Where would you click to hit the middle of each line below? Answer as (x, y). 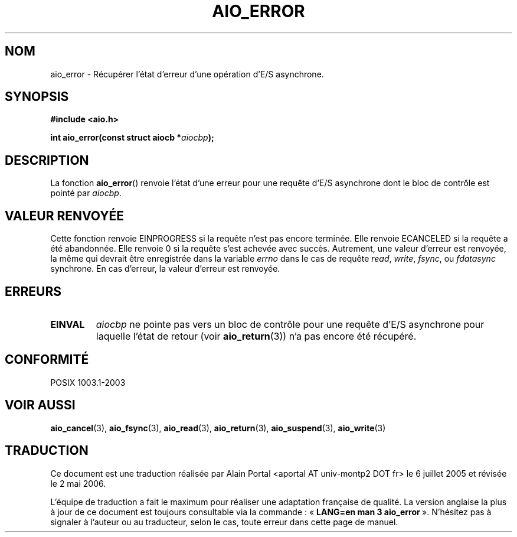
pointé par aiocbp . (86, 193)
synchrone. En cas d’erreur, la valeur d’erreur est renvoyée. (165, 269)
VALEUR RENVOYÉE (64, 216)
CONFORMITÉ (47, 360)
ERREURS (33, 291)
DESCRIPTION (47, 160)
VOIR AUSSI (40, 405)
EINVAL (68, 324)
